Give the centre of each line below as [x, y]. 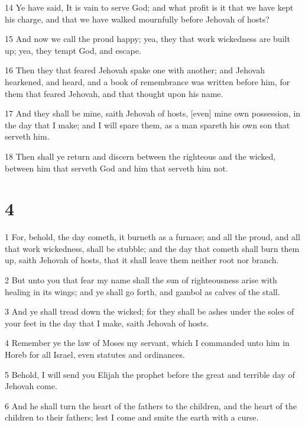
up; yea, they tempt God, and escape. [73, 50]
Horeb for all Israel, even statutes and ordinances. [95, 354]
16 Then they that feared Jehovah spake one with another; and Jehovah [135, 70]
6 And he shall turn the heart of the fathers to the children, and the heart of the [151, 405]
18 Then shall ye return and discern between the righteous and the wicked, [140, 156]
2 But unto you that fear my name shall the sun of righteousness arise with [141, 280]
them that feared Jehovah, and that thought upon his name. [114, 93]
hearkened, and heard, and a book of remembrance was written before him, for [147, 81]
